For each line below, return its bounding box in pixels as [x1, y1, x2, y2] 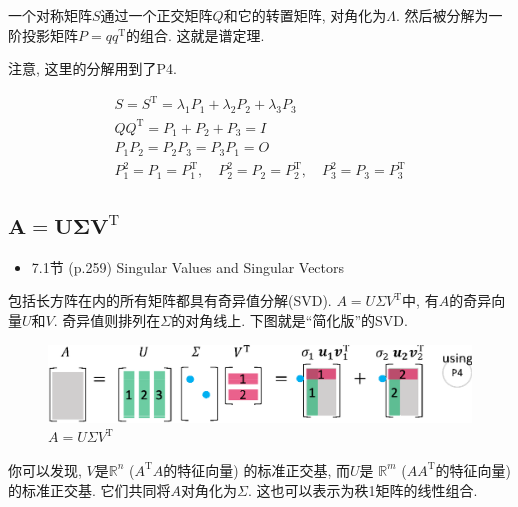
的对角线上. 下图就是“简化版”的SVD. [171, 309, 408, 330]
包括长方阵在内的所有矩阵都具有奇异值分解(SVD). [8, 290, 332, 311]
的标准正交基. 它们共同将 [8, 479, 171, 500]
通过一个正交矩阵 [100, 5, 213, 25]
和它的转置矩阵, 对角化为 [223, 5, 387, 25]
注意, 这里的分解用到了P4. [8, 58, 177, 79]
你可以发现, [8, 459, 82, 480]
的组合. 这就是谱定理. [126, 24, 265, 45]
